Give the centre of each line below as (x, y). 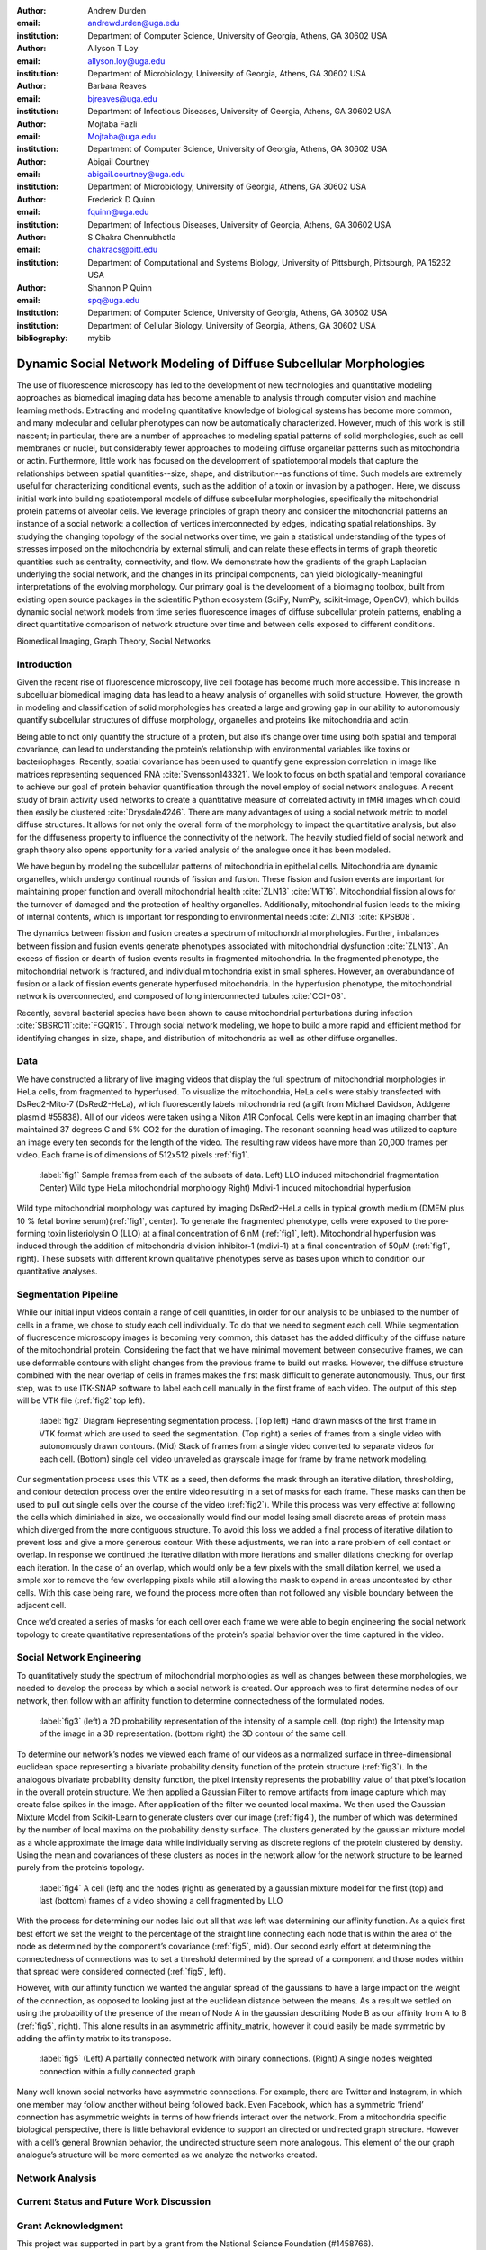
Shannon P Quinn (120, 287)
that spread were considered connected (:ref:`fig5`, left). (121, 1972)
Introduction (44, 664)
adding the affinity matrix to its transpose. (94, 2038)
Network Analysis (57, 2178)
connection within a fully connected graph (117, 2071)
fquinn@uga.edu (118, 212)
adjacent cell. (41, 1605)
